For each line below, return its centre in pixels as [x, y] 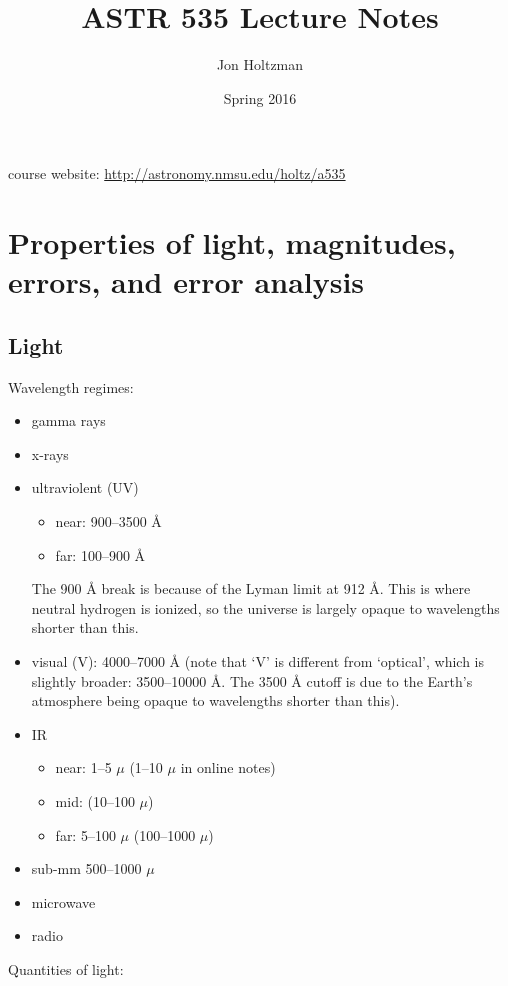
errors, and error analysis [186, 281]
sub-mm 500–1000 [86, 868]
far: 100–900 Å [100, 554]
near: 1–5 [83, 767]
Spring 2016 [260, 97]
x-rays [50, 453]
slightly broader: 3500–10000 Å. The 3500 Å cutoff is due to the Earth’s [252, 680]
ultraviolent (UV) [85, 487]
